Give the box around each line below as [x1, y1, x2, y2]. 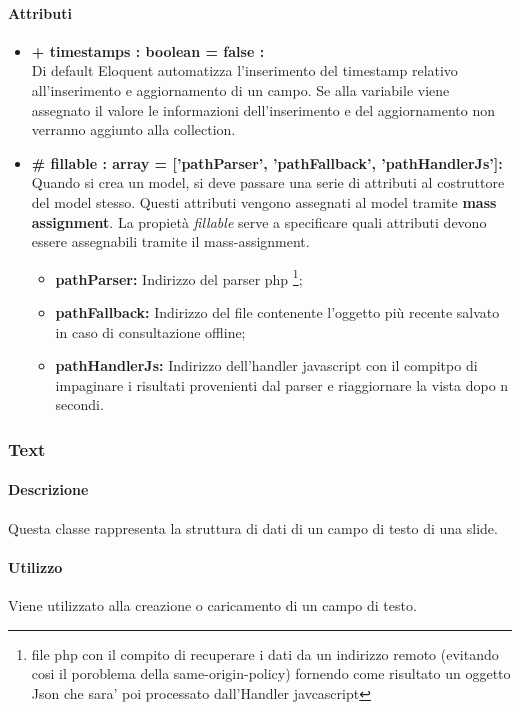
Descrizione [8, 479, 89, 500]
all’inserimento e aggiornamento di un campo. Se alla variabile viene [31, 79, 450, 100]
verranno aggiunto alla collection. [31, 119, 236, 140]
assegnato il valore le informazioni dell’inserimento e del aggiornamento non [31, 99, 495, 120]
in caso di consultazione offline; [55, 321, 246, 342]
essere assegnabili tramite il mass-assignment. [31, 231, 310, 252]
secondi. [55, 394, 104, 415]
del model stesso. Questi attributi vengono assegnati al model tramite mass [31, 191, 497, 212]
